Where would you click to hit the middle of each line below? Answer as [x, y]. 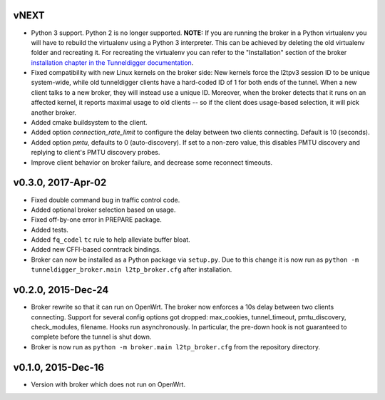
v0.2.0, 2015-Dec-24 [61, 290]
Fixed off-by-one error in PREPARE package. [96, 220]
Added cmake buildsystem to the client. [89, 123]
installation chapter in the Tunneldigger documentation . [112, 62]
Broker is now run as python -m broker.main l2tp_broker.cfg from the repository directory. [176, 347]
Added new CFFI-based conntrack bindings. [96, 250]
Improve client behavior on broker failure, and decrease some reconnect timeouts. [152, 162]
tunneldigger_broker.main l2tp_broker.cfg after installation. [132, 270]
